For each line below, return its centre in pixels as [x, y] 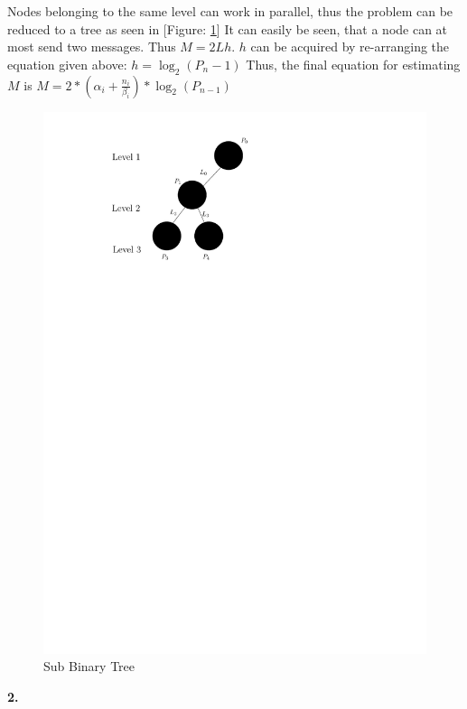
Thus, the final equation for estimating [353, 64]
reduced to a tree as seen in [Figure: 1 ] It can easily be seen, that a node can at [228, 28]
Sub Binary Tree [89, 666]
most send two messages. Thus [92, 47]
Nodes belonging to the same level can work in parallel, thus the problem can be [230, 11]
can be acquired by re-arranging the [350, 47]
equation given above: [67, 64]
